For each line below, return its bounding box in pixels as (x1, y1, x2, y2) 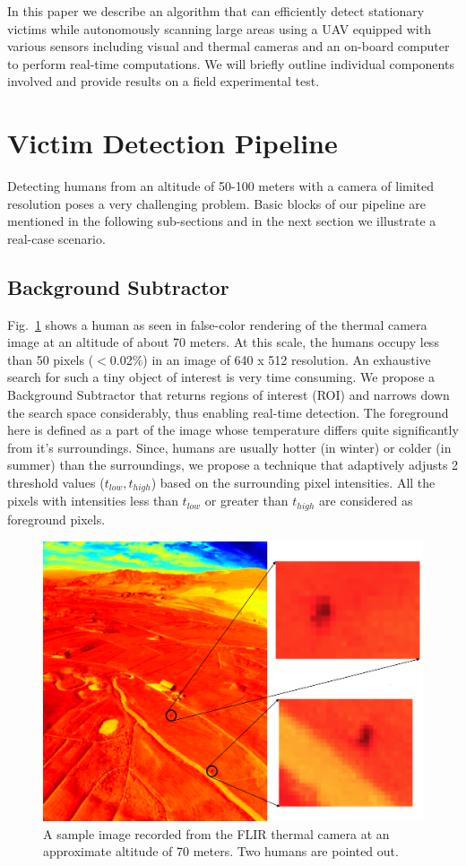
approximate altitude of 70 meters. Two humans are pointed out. (43, 842, 399, 861)
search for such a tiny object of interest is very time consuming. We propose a (7, 368, 436, 386)
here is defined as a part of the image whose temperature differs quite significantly (7, 420, 459, 439)
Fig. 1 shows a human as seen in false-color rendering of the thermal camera (7, 315, 427, 333)
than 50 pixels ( (7, 350, 94, 368)
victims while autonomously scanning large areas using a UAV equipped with (7, 19, 431, 38)
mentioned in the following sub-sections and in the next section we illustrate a (7, 212, 436, 230)
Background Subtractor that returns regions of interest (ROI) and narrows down (7, 385, 450, 404)
